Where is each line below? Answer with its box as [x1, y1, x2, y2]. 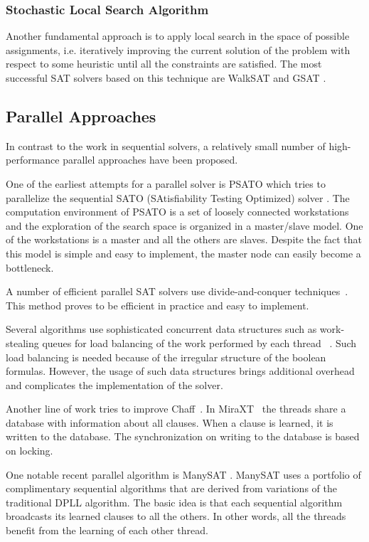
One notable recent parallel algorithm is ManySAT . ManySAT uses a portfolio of [6, 467, 361, 482]
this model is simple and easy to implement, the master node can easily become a [6, 245, 361, 260]
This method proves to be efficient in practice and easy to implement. [6, 297, 309, 312]
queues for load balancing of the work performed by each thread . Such [42, 335, 357, 350]
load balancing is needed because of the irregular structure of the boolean [6, 349, 326, 364]
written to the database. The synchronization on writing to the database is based [6, 429, 360, 444]
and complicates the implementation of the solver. [6, 377, 223, 392]
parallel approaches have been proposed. [63, 152, 238, 167]
